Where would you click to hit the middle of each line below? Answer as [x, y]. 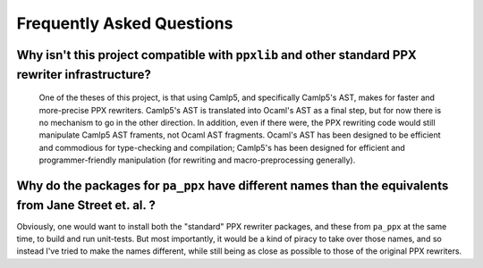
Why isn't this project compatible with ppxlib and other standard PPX [217, 55]
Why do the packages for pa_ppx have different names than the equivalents [233, 185]
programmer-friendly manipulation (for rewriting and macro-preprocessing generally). [197, 160]
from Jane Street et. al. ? [86, 205]
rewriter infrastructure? [84, 75]
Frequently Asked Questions [125, 23]
